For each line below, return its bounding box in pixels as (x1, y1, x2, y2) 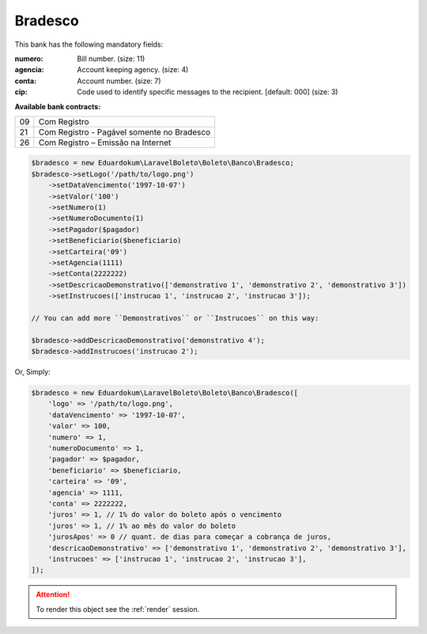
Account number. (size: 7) (77, 76, 161, 85)
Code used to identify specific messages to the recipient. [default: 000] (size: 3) (77, 87, 338, 97)
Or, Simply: (14, 367, 51, 377)
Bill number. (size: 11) (77, 54, 145, 63)
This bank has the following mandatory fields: (14, 40, 164, 49)
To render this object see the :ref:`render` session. (36, 604, 200, 613)
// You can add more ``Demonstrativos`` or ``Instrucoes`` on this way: (31, 313, 319, 322)
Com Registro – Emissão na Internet (38, 137, 172, 148)
